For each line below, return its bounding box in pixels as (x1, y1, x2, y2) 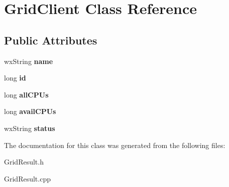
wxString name (4, 55, 53, 66)
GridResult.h (4, 156, 44, 167)
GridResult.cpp (4, 173, 51, 183)
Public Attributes (4, 32, 97, 47)
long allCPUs (4, 89, 49, 99)
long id (4, 72, 26, 83)
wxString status (4, 122, 55, 133)
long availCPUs (4, 106, 56, 116)
